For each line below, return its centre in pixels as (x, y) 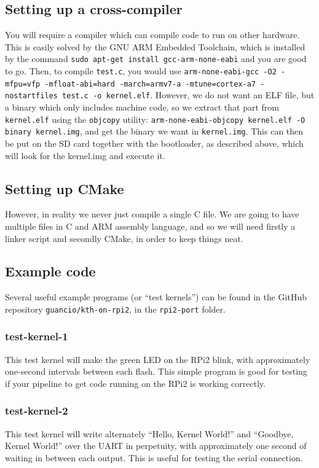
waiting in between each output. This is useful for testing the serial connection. (154, 457)
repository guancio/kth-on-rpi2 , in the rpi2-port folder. (115, 309)
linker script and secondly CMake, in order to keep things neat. (124, 238)
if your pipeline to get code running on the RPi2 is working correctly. (136, 383)
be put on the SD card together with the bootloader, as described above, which (154, 143)
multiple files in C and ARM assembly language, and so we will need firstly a (150, 226)
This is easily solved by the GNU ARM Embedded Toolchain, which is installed (155, 46)
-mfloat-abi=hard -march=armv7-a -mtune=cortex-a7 (150, 84)
